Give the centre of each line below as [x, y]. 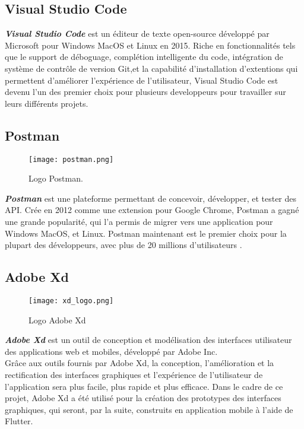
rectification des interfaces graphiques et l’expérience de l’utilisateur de [134, 375]
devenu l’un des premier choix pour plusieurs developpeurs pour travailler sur [145, 92]
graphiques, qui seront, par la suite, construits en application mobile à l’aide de [149, 409]
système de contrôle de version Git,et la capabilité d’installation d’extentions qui [151, 68]
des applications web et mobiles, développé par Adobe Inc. [111, 351]
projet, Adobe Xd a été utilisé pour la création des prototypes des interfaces [143, 398]
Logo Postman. [56, 178]
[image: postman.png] [71, 159]
